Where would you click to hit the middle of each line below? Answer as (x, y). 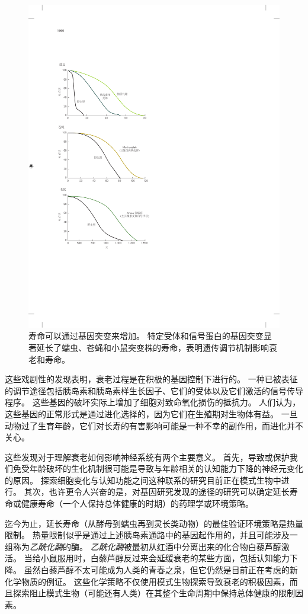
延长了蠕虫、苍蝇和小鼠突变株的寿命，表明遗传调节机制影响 (153, 347)
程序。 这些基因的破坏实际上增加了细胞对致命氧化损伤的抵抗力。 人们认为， (153, 402)
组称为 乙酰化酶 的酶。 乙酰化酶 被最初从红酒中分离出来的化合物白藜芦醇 (143, 546)
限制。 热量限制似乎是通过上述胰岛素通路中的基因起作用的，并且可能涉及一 (151, 535)
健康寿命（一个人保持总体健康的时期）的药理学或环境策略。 (137, 503)
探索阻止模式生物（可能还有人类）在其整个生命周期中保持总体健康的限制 (154, 593)
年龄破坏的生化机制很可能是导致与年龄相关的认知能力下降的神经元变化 (166, 469)
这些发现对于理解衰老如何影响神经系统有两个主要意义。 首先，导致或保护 (147, 457)
